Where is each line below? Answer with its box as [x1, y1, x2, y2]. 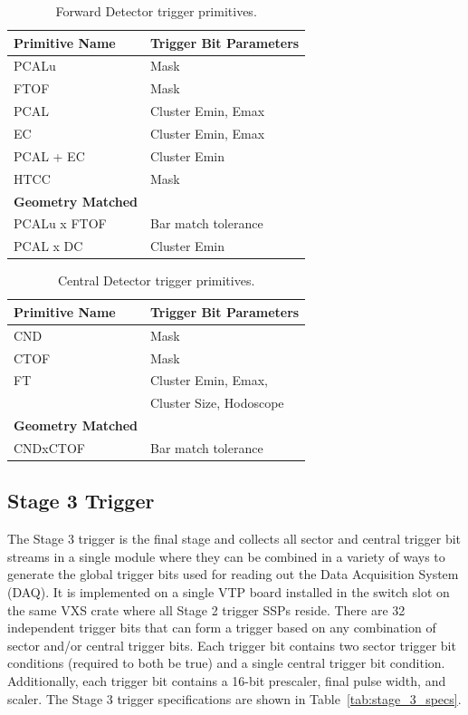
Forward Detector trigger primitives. [55, 2, 257, 20]
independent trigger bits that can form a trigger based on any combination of [7, 618, 436, 637]
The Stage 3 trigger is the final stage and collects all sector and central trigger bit [7, 529, 462, 548]
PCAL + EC [14, 146, 85, 165]
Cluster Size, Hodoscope [149, 393, 284, 412]
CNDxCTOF [14, 438, 85, 457]
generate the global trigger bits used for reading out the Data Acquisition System [7, 565, 459, 584]
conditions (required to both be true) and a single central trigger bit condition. [7, 653, 445, 672]
